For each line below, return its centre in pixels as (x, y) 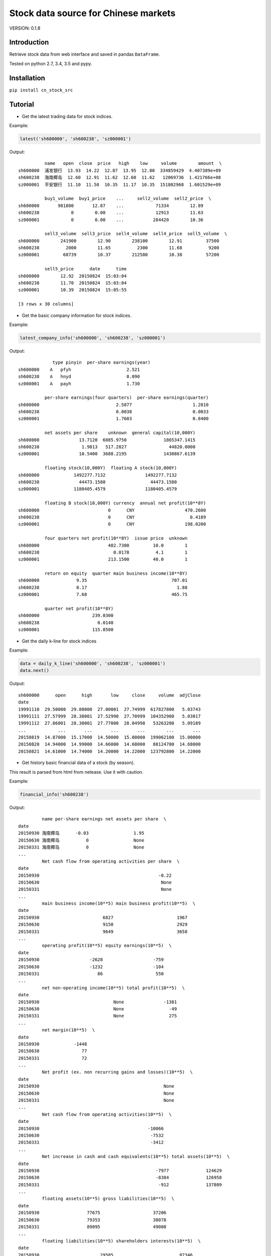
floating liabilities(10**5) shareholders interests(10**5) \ (121, 1241)
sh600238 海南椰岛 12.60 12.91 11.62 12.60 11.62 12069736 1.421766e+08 (120, 178)
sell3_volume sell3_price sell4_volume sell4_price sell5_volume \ (136, 234)
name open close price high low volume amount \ (133, 164)
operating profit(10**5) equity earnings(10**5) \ (107, 946)
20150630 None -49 (98, 1009)
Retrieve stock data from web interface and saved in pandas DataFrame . (85, 54)
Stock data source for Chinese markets (92, 13)
